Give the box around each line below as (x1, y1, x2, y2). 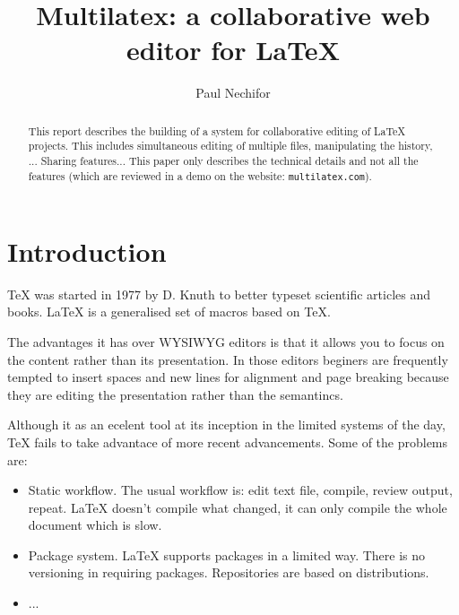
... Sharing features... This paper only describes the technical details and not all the (28, 153, 419, 169)
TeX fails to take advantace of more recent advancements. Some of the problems (7, 432, 448, 451)
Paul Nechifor (195, 83, 271, 102)
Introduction (7, 232, 167, 269)
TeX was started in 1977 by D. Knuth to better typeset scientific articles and (7, 284, 430, 303)
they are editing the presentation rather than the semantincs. (7, 385, 343, 403)
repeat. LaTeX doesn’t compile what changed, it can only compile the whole (28, 498, 447, 516)
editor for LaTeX (126, 31, 340, 68)
